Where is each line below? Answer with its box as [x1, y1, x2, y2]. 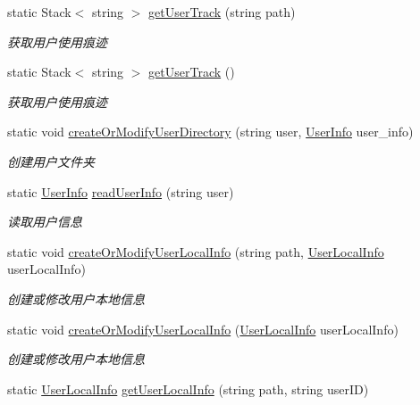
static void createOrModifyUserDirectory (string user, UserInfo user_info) [7, 122, 414, 141]
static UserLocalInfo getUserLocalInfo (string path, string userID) [7, 379, 369, 398]
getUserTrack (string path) [148, 3, 296, 21]
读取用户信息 [7, 212, 82, 231]
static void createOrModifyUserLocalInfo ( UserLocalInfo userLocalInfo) [7, 319, 399, 338]
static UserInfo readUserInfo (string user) [7, 182, 234, 201]
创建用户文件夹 [7, 152, 95, 170]
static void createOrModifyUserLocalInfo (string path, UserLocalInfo [7, 242, 384, 260]
